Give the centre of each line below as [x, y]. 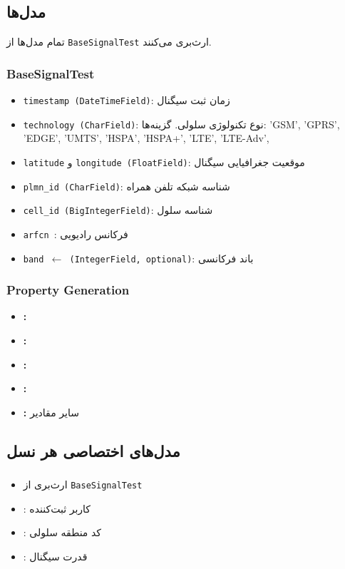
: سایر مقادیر [51, 412]
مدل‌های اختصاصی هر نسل [93, 450]
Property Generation [68, 290]
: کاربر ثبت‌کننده [57, 508]
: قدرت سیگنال [55, 556]
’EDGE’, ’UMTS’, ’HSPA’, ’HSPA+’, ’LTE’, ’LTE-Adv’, [146, 138]
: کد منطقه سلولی [62, 532]
